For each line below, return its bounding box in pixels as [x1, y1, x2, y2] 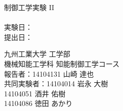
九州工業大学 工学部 [4, 48, 70, 59]
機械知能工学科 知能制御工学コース [4, 58, 119, 69]
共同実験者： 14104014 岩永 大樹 [4, 78, 108, 89]
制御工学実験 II [4, 2, 55, 12]
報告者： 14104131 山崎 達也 [4, 68, 94, 79]
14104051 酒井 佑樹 [4, 88, 66, 98]
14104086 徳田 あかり [4, 98, 73, 108]
